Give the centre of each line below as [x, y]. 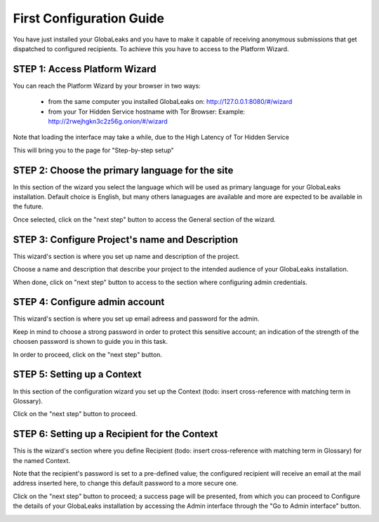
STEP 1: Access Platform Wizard [85, 69]
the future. [28, 206]
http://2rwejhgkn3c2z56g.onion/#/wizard [108, 121]
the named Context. [41, 460]
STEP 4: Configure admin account [89, 302]
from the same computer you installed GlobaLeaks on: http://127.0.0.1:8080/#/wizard [170, 102]
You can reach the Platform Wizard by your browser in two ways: [107, 86]
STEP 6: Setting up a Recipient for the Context [115, 434]
